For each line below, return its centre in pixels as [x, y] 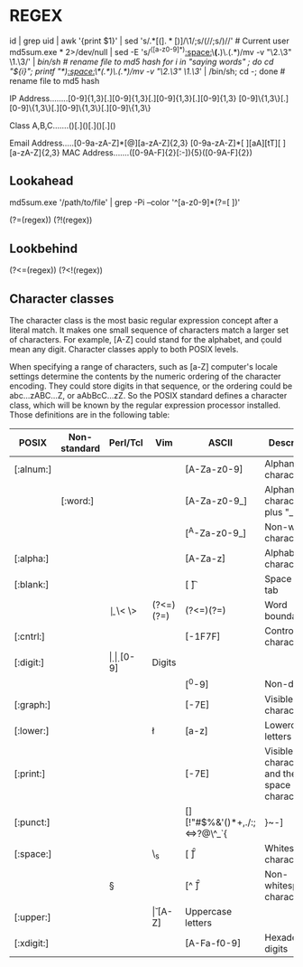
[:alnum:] [33, 469]
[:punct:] [32, 822]
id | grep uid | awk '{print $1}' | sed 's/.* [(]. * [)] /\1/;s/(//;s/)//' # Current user [150, 41]
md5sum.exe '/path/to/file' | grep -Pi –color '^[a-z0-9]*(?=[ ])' [125, 202]
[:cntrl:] [30, 636]
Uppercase [208, 912]
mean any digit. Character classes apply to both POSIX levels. [124, 350]
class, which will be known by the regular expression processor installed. [145, 405]
